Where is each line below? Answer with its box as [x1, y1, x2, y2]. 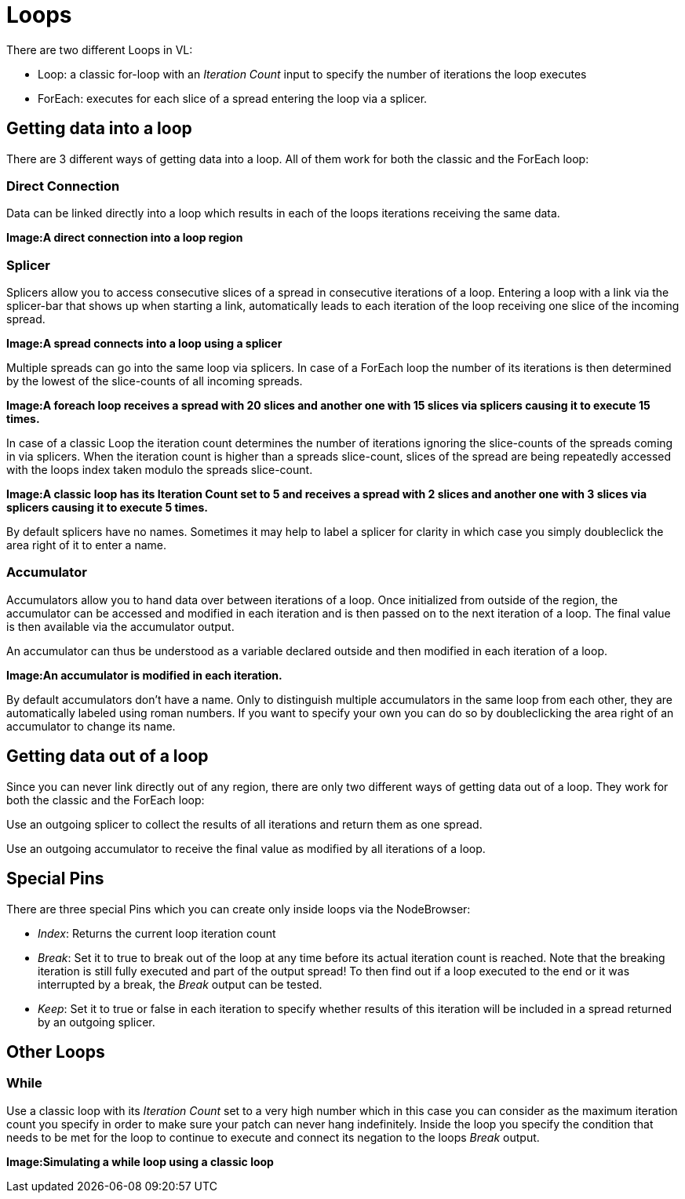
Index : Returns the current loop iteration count [38, 926, 276, 940]
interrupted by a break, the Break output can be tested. [38, 977, 322, 991]
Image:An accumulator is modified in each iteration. [6, 668, 282, 682]
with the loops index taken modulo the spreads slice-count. [6, 463, 313, 477]
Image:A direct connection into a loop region [6, 231, 243, 245]
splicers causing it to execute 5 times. [6, 501, 208, 515]
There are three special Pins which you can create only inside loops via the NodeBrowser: [6, 902, 471, 916]
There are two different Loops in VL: [6, 42, 193, 56]
